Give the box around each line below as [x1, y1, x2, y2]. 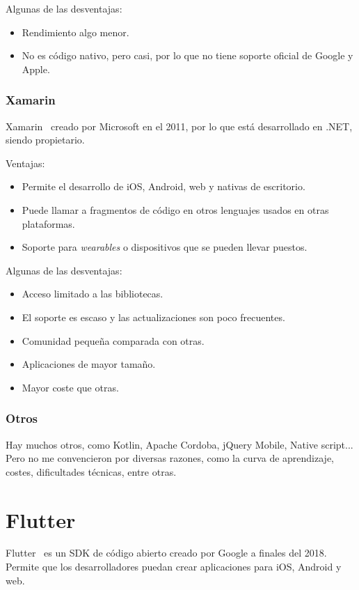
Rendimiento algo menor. [22, 24, 129, 39]
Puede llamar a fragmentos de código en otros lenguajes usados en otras [22, 202, 329, 217]
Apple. [22, 61, 50, 76]
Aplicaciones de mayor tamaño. [22, 357, 156, 371]
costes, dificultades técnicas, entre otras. [6, 464, 177, 479]
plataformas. [22, 216, 75, 231]
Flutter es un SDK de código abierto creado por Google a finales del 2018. [6, 545, 327, 560]
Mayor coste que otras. [22, 380, 119, 394]
